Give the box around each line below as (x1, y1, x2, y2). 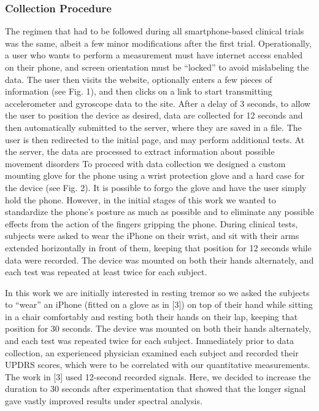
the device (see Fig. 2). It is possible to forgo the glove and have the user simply (5, 181, 307, 194)
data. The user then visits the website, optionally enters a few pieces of (5, 72, 272, 85)
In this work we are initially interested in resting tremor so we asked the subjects (5, 286, 310, 299)
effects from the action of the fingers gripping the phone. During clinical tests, (5, 217, 298, 230)
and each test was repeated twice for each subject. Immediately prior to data (5, 334, 294, 347)
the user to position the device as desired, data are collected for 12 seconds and (5, 109, 303, 122)
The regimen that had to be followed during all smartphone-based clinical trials (5, 25, 304, 37)
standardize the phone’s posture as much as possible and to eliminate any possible (5, 205, 314, 218)
